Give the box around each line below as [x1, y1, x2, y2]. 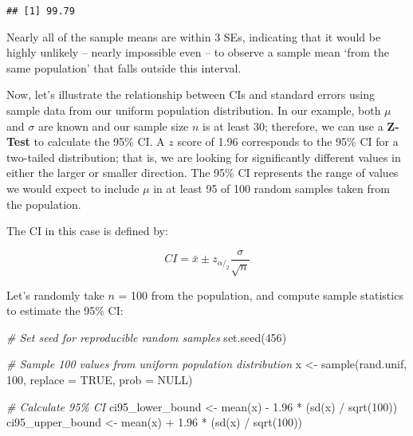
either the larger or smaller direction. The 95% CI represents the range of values [6, 164, 399, 181]
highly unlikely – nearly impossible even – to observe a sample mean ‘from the [6, 44, 389, 61]
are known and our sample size [37, 117, 189, 134]
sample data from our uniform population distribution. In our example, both [6, 102, 381, 119]
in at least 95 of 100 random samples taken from [153, 180, 390, 196]
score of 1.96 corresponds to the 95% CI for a [177, 133, 399, 150]
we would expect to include [6, 180, 140, 196]
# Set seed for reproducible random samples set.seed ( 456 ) [6, 328, 287, 345]
